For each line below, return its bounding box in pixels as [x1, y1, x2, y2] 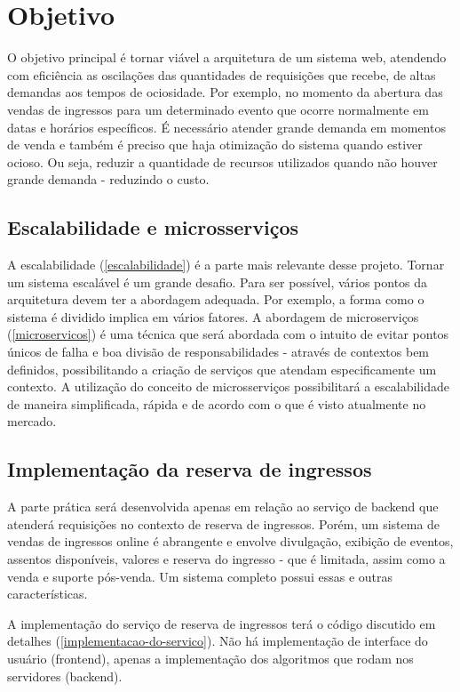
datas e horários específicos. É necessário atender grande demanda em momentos [7, 117, 446, 136]
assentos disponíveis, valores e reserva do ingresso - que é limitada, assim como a [7, 550, 446, 567]
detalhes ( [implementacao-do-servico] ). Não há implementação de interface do [7, 632, 428, 650]
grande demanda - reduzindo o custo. [7, 170, 210, 189]
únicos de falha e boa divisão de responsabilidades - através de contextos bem [7, 342, 430, 361]
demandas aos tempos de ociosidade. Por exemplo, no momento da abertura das [7, 83, 443, 101]
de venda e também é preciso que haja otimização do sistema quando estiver [7, 135, 423, 154]
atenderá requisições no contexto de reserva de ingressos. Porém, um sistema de [7, 514, 440, 533]
